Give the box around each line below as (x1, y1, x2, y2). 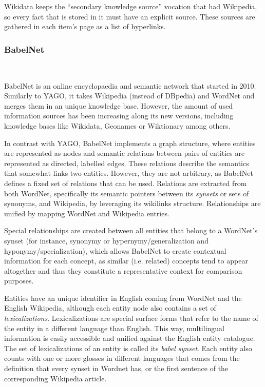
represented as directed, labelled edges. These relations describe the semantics (4, 157, 249, 168)
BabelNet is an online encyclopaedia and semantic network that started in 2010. (4, 80, 256, 91)
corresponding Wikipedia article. (4, 373, 107, 383)
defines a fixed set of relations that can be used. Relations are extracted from (4, 177, 247, 188)
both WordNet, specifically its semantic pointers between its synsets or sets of (4, 188, 249, 198)
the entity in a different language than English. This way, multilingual (4, 322, 224, 333)
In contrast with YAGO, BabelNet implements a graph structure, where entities (4, 137, 256, 148)
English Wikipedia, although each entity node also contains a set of (4, 302, 216, 313)
